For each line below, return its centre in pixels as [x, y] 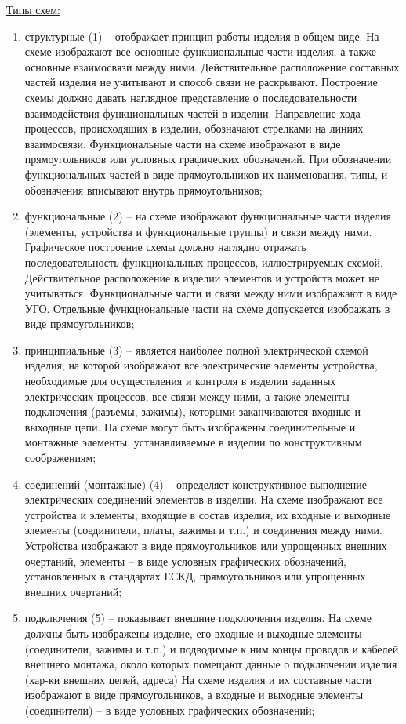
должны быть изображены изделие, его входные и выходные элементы [193, 633]
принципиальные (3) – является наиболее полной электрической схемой [196, 349]
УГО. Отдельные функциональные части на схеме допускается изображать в [207, 308]
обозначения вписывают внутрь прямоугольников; [143, 189]
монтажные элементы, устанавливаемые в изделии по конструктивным [193, 442]
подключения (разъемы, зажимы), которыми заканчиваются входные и [192, 411]
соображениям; [60, 458]
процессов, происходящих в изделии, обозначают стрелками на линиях [194, 128]
